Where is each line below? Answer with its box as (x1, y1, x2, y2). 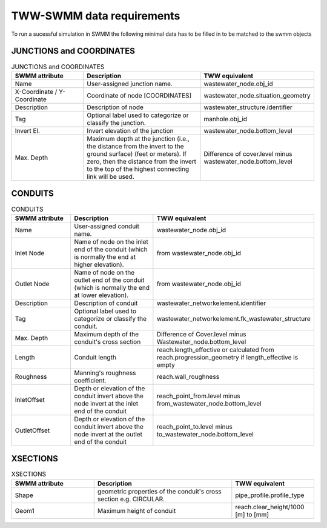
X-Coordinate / (15, 87, 58, 96)
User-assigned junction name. (87, 79, 173, 88)
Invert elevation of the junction (87, 126, 174, 135)
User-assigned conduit (74, 222, 139, 230)
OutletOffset (15, 426, 50, 435)
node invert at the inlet (74, 399, 139, 407)
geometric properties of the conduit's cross (97, 487, 222, 495)
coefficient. (74, 376, 107, 384)
